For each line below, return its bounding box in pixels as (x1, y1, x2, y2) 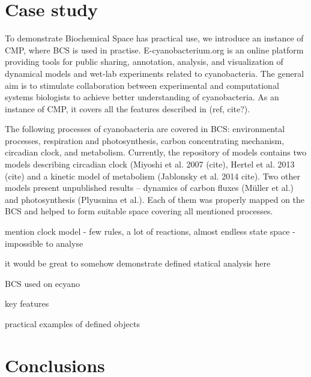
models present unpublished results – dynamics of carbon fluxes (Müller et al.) (5, 181, 294, 194)
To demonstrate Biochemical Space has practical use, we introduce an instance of (5, 32, 304, 44)
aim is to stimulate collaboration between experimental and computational (5, 79, 279, 91)
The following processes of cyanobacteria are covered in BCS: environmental (5, 122, 285, 135)
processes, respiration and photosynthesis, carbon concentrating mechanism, (5, 134, 285, 146)
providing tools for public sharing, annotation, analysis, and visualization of (5, 55, 283, 68)
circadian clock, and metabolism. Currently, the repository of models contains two (5, 146, 307, 158)
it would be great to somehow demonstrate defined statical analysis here (5, 257, 271, 270)
